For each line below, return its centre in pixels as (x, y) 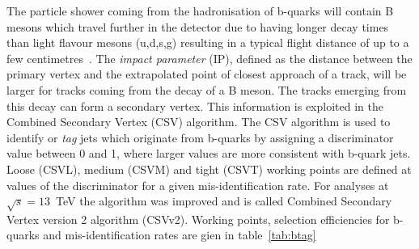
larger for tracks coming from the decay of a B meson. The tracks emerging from (207, 89)
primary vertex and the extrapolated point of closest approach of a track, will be (207, 74)
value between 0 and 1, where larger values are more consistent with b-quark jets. (209, 153)
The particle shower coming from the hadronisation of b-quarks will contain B (200, 11)
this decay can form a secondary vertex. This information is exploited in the (195, 106)
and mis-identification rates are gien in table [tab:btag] (180, 235)
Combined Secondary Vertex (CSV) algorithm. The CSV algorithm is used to (199, 122)
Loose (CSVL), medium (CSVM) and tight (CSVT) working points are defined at (209, 169)
